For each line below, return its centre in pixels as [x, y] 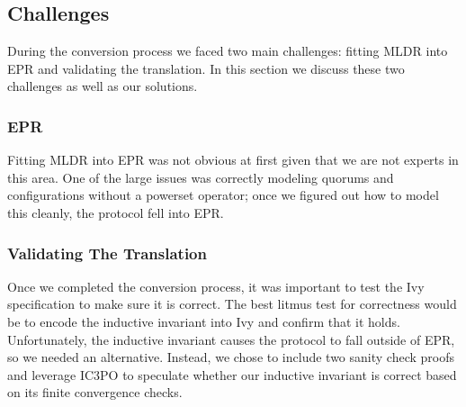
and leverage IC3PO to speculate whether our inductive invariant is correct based [232, 374]
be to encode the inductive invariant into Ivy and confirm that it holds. [204, 321]
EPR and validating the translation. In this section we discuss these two [206, 68]
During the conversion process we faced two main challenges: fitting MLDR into [228, 51]
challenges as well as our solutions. [103, 86]
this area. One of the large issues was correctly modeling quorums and [201, 177]
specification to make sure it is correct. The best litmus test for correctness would [232, 304]
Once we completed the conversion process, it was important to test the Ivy [216, 286]
